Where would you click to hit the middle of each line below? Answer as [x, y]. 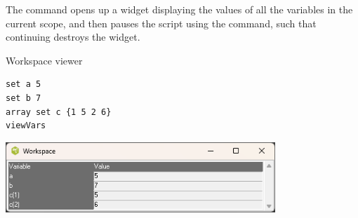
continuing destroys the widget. [73, 37]
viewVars [26, 126]
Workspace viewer [44, 60]
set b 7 [24, 98]
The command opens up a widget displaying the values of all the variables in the [179, 9]
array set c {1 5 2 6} [59, 112]
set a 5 [24, 84]
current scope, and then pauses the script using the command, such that [161, 23]
